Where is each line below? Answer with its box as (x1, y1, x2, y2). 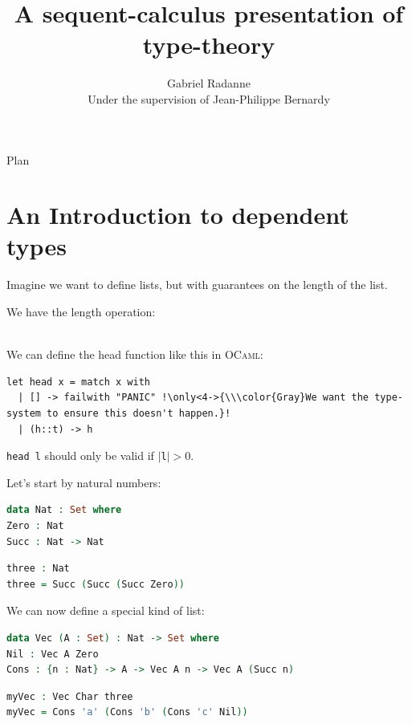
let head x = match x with (6, 376, 150, 388)
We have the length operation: (6, 303, 156, 319)
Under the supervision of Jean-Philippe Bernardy (88, 90, 330, 107)
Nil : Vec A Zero (6, 648, 99, 660)
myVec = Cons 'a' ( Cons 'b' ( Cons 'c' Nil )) (6, 706, 248, 718)
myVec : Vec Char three (6, 690, 133, 702)
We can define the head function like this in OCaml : (6, 346, 263, 363)
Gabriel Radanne (167, 75, 251, 92)
